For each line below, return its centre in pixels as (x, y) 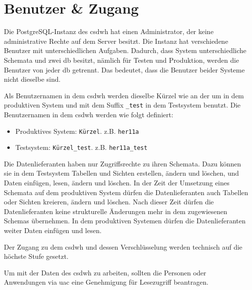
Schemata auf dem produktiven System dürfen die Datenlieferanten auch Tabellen (126, 192)
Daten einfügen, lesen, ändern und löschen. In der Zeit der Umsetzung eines (117, 183)
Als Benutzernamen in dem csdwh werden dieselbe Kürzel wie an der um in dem (124, 95)
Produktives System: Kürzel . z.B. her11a (77, 131)
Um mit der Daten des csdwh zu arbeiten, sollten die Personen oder (105, 272)
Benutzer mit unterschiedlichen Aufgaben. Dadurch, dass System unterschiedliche (125, 50)
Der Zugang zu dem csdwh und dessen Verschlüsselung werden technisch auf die (123, 246)
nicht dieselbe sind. (32, 79)
